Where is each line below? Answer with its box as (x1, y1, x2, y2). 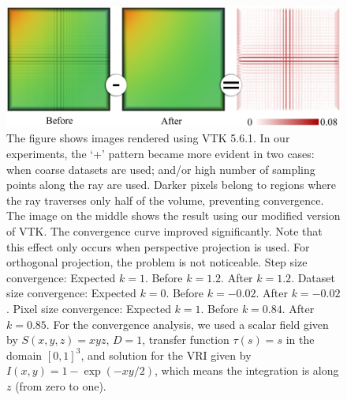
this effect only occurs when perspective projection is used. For (6, 238, 310, 255)
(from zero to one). (15, 377, 106, 394)
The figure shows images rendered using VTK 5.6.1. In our (6, 130, 290, 146)
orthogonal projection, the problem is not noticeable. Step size (6, 254, 308, 270)
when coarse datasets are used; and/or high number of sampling (6, 160, 315, 177)
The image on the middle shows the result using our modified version (6, 207, 341, 224)
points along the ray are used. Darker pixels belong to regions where (6, 176, 337, 193)
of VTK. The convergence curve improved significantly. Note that (6, 222, 323, 239)
